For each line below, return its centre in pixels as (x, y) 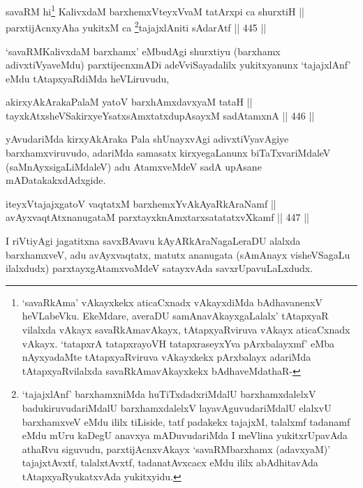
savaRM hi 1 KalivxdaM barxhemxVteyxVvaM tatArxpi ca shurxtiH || (155, 10)
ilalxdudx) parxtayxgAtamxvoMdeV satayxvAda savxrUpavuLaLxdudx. (160, 268)
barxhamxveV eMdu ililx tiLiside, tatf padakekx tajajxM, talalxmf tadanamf (186, 421)
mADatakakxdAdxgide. (56, 180)
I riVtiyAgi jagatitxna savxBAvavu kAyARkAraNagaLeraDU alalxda (153, 241)
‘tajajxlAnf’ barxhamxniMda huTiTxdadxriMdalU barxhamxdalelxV (169, 394)
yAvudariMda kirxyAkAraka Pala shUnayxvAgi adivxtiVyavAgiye (147, 139)
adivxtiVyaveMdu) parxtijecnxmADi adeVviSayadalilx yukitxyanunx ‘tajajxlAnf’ (178, 65)
